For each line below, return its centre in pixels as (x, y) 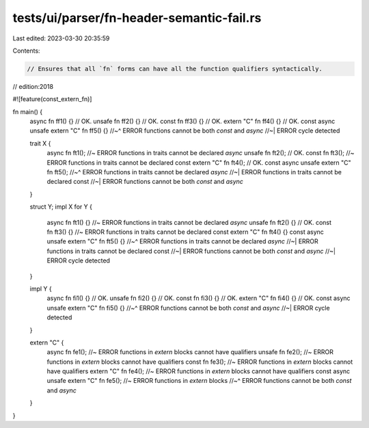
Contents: (26, 51)
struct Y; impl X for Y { (61, 207)
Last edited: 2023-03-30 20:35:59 (61, 38)
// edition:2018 (33, 86)
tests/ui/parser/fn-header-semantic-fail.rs (137, 18)
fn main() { (28, 111)
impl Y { (41, 289)
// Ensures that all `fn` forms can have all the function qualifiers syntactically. (175, 69)
